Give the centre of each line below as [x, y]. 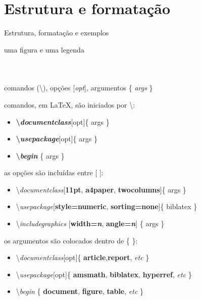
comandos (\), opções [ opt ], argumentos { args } [79, 88]
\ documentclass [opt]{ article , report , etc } [83, 257]
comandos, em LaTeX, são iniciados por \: [70, 104]
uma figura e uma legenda [44, 49]
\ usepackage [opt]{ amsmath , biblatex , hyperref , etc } [104, 274]
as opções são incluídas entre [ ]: [54, 172]
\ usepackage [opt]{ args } [57, 139]
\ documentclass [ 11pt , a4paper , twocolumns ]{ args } [101, 189]
